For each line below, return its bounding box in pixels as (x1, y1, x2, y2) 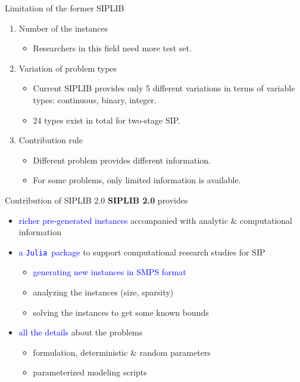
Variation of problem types (18, 61, 117, 74)
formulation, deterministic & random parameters (33, 346, 211, 358)
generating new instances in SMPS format (33, 266, 186, 278)
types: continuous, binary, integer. (33, 93, 157, 106)
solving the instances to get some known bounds (33, 306, 209, 318)
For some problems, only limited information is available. (33, 174, 241, 186)
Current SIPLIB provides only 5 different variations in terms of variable (33, 82, 295, 94)
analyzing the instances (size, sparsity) (33, 285, 174, 298)
